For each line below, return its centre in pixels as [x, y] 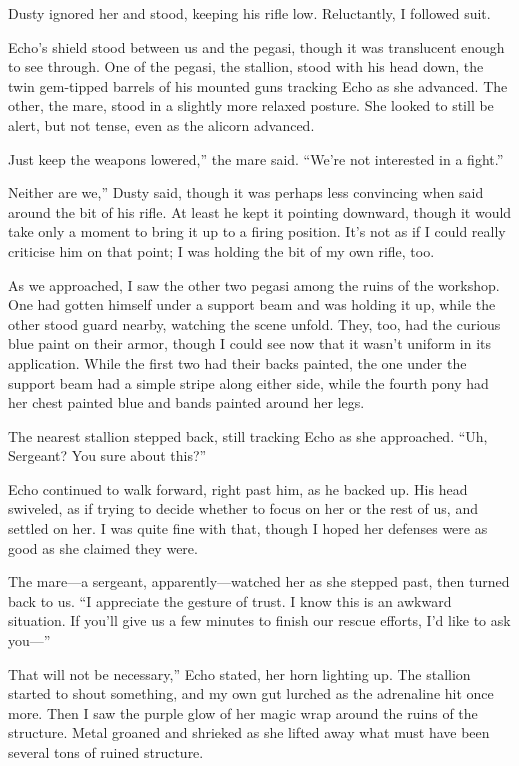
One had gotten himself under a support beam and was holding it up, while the [252, 304]
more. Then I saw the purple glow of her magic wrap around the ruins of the [243, 712]
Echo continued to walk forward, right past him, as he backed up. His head [238, 488]
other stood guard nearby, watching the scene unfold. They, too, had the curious [254, 323]
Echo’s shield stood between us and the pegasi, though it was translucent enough [256, 46]
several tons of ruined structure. [106, 752]
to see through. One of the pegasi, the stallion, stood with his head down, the [246, 66]
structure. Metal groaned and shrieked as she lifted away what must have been [249, 732]
